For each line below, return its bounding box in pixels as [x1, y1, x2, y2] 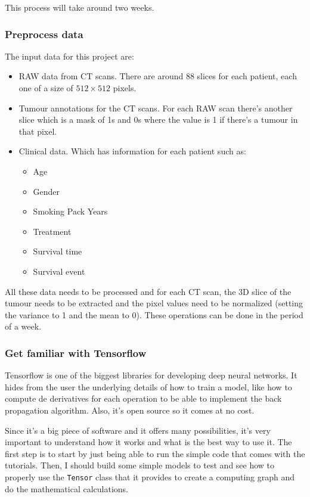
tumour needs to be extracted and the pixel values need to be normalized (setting [5, 297, 303, 309]
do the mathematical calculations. [5, 482, 128, 495]
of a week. [5, 320, 42, 333]
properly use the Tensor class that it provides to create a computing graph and [5, 470, 295, 483]
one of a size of [18, 82, 73, 94]
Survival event [33, 265, 85, 277]
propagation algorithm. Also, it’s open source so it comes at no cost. [5, 403, 255, 416]
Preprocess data [5, 26, 83, 41]
